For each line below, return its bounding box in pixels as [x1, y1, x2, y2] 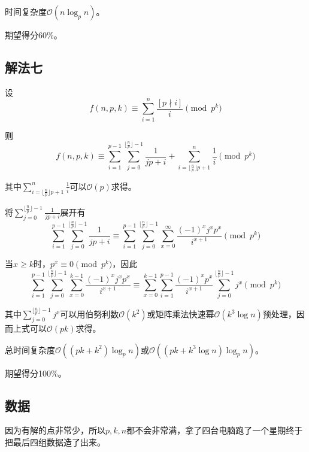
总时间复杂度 [5, 343, 55, 356]
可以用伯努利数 [60, 308, 119, 320]
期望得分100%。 [5, 366, 66, 379]
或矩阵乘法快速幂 [147, 308, 214, 320]
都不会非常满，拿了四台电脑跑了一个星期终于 [126, 424, 303, 436]
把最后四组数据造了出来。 [5, 435, 105, 448]
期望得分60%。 [5, 29, 62, 41]
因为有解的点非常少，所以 [5, 424, 105, 436]
